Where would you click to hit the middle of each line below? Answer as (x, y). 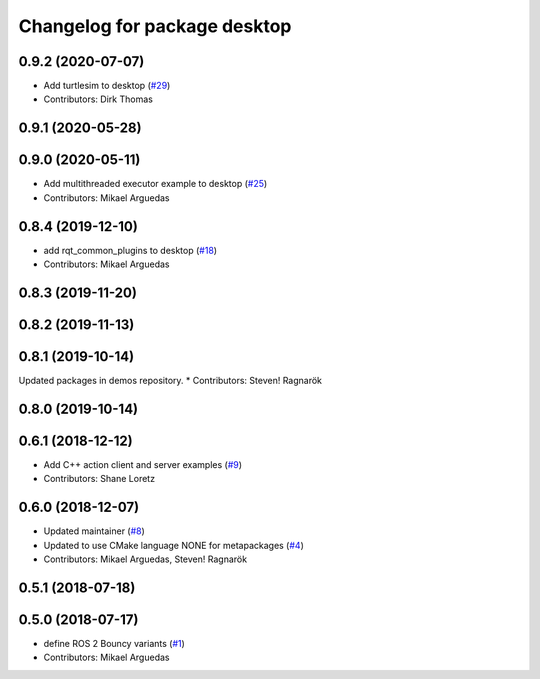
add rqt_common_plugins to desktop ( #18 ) (130, 250)
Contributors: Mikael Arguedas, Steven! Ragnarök (145, 559)
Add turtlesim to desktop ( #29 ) (107, 86)
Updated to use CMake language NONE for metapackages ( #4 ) (174, 545)
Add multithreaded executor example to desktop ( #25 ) (155, 184)
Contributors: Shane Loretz (99, 479)
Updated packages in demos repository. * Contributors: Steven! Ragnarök (170, 380)
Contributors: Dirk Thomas (98, 99)
